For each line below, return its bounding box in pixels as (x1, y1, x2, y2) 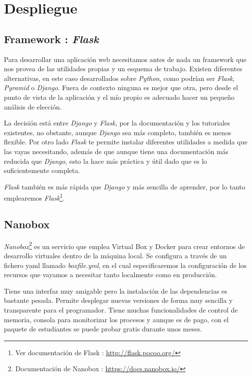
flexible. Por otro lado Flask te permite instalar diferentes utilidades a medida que (4, 137, 248, 147)
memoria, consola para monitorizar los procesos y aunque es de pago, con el (4, 314, 229, 324)
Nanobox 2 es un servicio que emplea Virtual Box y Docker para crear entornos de (4, 239, 245, 251)
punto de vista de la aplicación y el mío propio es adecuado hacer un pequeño (4, 92, 235, 102)
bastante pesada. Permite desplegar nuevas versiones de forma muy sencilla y (4, 295, 233, 305)
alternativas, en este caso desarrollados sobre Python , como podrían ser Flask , (4, 73, 235, 83)
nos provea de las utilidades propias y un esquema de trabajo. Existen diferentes (4, 63, 242, 74)
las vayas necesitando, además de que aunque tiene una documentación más (4, 146, 229, 156)
